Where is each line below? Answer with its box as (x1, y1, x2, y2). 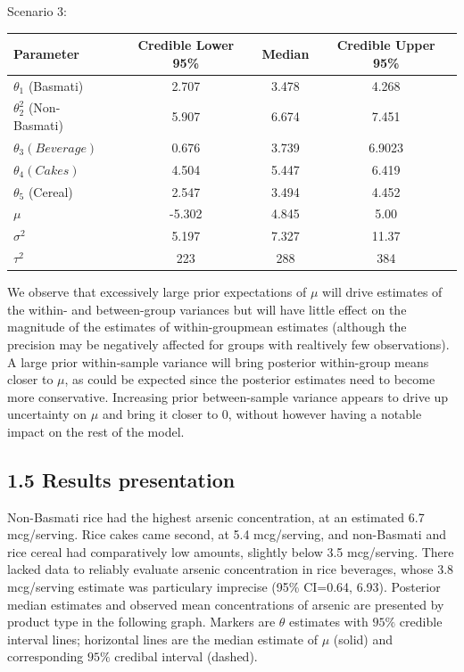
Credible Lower (137, 36, 235, 54)
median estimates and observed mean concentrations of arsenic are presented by (7, 594, 444, 613)
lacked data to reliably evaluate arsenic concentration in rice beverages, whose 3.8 (7, 560, 454, 578)
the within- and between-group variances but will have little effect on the (7, 299, 407, 318)
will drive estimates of (322, 283, 443, 301)
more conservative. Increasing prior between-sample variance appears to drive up (7, 387, 449, 406)
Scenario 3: (7, 2, 67, 20)
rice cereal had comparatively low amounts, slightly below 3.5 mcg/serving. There (7, 542, 454, 561)
